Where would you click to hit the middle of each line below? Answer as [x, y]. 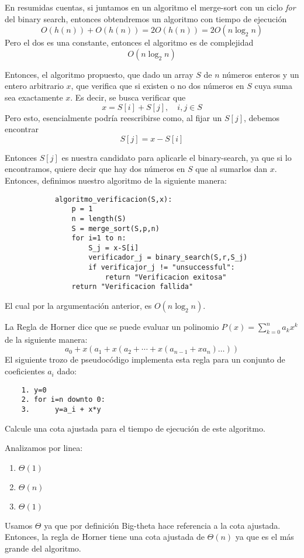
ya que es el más [265, 537]
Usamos [19, 525]
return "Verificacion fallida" [132, 287]
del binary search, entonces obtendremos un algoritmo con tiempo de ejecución [146, 18]
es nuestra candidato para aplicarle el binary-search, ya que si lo [177, 157]
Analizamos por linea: [44, 448]
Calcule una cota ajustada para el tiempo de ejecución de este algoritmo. [135, 428]
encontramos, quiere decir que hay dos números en [95, 169]
